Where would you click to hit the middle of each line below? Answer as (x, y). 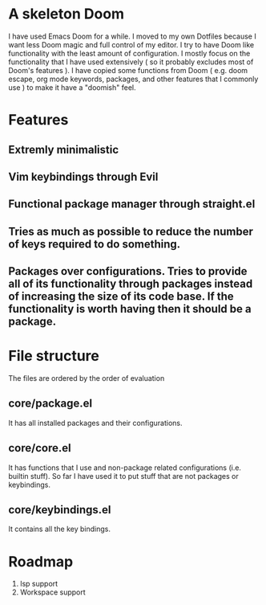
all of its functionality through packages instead (131, 284)
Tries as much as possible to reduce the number (131, 231)
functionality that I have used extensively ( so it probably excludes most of (131, 62)
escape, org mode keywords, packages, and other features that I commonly (133, 79)
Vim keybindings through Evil (83, 176)
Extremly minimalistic (64, 149)
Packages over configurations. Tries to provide (128, 271)
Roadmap (41, 561)
